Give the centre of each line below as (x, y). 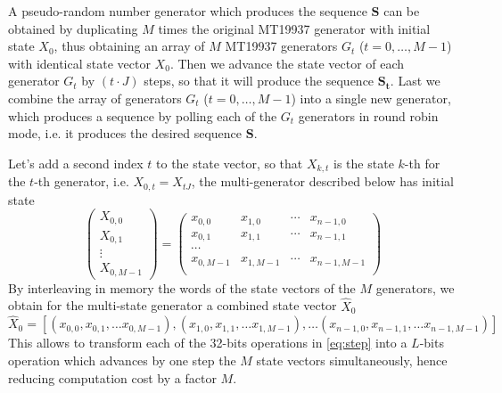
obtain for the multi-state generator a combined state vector (173, 305)
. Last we (415, 81)
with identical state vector (79, 63)
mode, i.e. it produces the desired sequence (125, 133)
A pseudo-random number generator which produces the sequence (188, 11)
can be (402, 11)
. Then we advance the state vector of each (287, 63)
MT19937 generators (281, 46)
